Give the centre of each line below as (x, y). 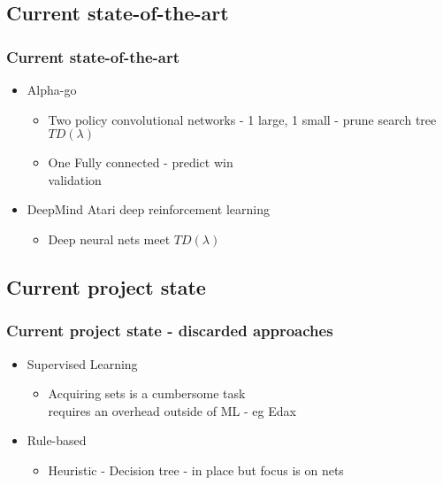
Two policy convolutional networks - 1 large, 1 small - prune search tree (242, 119)
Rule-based (57, 440)
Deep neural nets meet (109, 239)
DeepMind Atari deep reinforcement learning (148, 209)
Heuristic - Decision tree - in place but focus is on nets (196, 470)
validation (75, 179)
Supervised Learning (82, 363)
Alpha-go (52, 89)
